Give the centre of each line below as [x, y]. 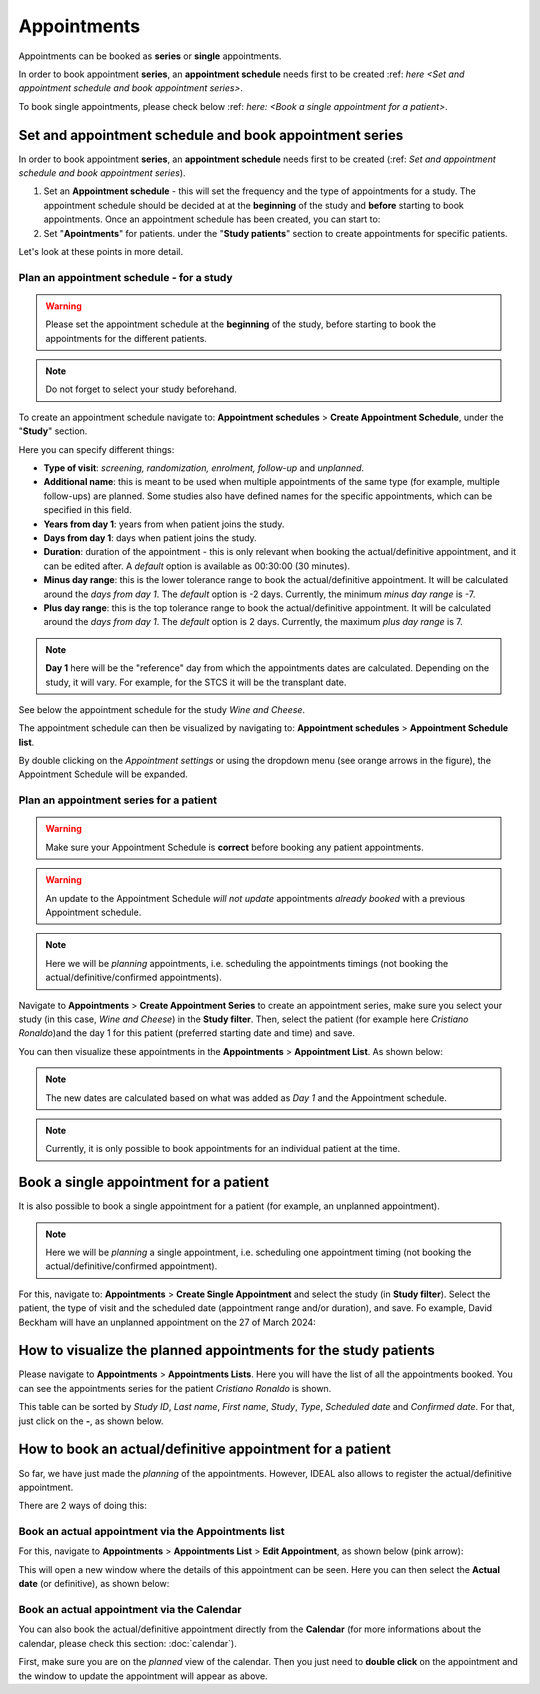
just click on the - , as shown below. [91, 1421]
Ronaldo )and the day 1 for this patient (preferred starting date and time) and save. [186, 1033]
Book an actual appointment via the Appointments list [151, 1532]
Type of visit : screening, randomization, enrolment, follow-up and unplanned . [204, 468]
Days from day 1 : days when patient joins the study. [150, 538]
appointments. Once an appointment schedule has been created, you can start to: [212, 219]
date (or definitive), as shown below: [94, 1584]
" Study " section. [53, 431]
